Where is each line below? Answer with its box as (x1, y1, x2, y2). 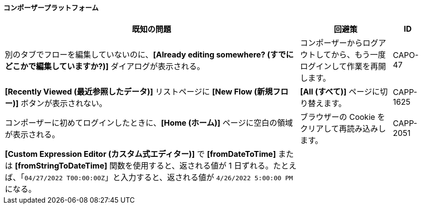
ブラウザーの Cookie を (300, 112, 385, 122)
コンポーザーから (300, 38, 363, 48)
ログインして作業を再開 (300, 61, 386, 71)
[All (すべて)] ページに (300, 86, 380, 96)
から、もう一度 (331, 49, 386, 59)
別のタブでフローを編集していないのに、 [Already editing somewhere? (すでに (5, 49, 294, 59)
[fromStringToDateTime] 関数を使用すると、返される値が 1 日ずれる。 (15, 160, 273, 170)
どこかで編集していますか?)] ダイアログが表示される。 (5, 61, 205, 71)
